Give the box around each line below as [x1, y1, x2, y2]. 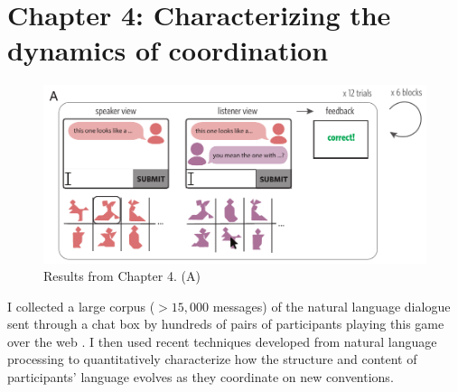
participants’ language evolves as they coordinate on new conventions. [7, 368, 394, 387]
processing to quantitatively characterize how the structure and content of [7, 350, 417, 369]
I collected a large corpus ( [7, 296, 155, 315]
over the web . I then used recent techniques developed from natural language [7, 331, 437, 350]
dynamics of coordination [7, 32, 329, 69]
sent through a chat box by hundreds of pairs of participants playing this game [7, 314, 444, 333]
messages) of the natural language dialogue [212, 296, 451, 315]
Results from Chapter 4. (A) [43, 266, 201, 285]
